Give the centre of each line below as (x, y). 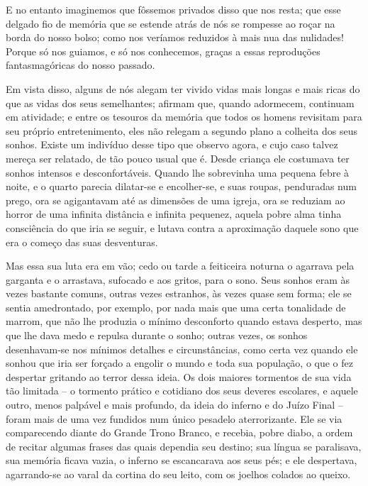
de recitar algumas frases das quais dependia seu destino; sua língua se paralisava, (184, 446)
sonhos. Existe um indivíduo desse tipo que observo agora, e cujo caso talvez (172, 144)
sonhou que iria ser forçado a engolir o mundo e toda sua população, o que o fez (179, 363)
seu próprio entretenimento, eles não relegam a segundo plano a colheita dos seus (182, 130)
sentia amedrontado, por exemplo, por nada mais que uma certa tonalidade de (176, 307)
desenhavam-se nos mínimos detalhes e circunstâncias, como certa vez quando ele (182, 349)
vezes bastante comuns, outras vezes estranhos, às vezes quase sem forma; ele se (179, 293)
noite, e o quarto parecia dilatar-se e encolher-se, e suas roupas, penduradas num (181, 186)
